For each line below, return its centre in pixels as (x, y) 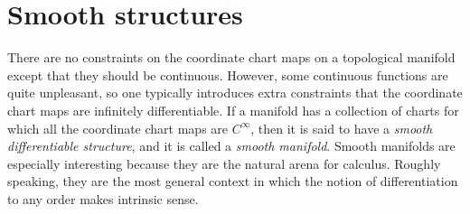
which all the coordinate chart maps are (118, 128)
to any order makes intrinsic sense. (103, 198)
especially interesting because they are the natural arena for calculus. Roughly (224, 163)
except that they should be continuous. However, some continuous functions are (228, 74)
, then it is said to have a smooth (342, 128)
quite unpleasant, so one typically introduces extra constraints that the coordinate (235, 93)
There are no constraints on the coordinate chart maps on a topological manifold (231, 57)
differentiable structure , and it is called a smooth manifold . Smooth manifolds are (231, 146)
